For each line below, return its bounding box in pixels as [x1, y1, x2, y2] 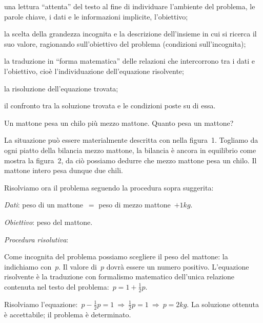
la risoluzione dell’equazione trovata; [4, 83, 118, 93]
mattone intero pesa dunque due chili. [4, 165, 123, 176]
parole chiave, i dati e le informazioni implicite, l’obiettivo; [4, 11, 188, 22]
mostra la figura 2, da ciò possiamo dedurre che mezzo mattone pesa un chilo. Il [4, 155, 257, 165]
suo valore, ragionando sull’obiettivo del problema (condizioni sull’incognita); [4, 38, 246, 49]
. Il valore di [58, 261, 97, 272]
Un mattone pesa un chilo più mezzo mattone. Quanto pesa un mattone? [4, 117, 234, 128]
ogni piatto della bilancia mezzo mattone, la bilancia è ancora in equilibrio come [4, 144, 256, 155]
